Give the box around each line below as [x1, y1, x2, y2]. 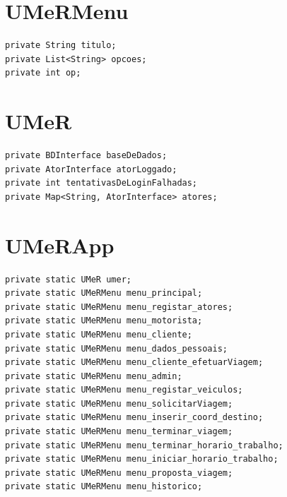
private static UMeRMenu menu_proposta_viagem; [5, 467, 233, 478]
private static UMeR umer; [5, 274, 131, 285]
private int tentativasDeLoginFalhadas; [5, 178, 198, 188]
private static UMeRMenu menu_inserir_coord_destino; [5, 412, 264, 423]
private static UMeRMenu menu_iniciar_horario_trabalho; [5, 454, 279, 465]
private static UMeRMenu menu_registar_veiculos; [5, 385, 243, 395]
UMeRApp [5, 230, 115, 259]
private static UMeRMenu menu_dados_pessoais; [5, 343, 228, 354]
